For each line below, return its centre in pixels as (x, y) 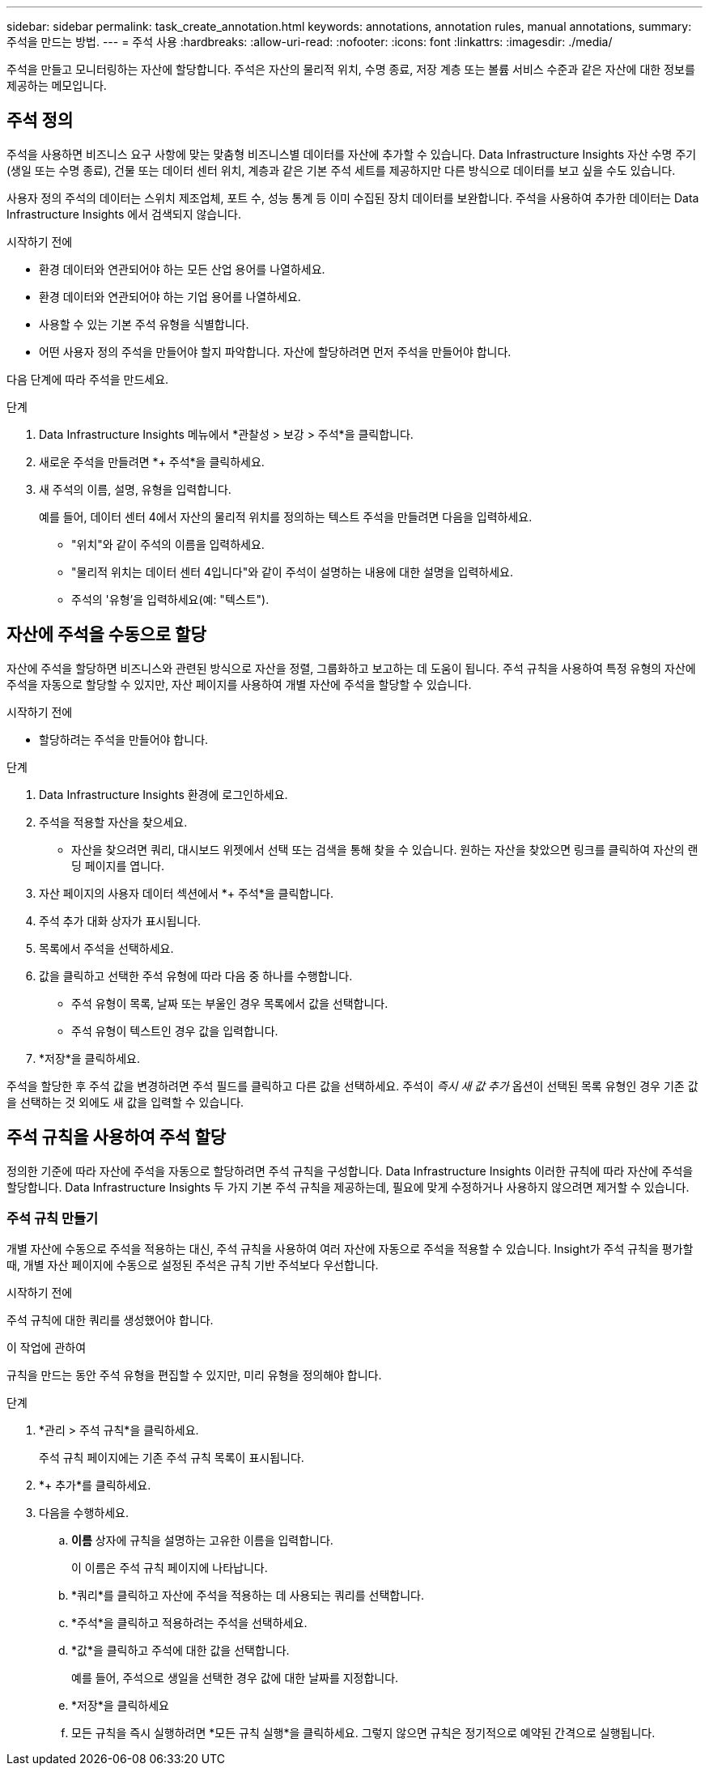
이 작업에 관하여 (47, 1348)
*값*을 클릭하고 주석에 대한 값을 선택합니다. (180, 1651)
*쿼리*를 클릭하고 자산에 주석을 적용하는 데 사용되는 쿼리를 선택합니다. (248, 1596)
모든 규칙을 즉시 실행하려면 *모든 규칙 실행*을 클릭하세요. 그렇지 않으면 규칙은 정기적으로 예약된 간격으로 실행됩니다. (363, 1733)
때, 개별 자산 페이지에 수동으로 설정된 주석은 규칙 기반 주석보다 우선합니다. (193, 1265)
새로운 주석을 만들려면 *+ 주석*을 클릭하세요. (152, 461)
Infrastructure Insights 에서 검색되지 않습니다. (124, 214)
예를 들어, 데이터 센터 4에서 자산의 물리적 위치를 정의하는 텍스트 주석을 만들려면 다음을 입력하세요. (286, 516)
